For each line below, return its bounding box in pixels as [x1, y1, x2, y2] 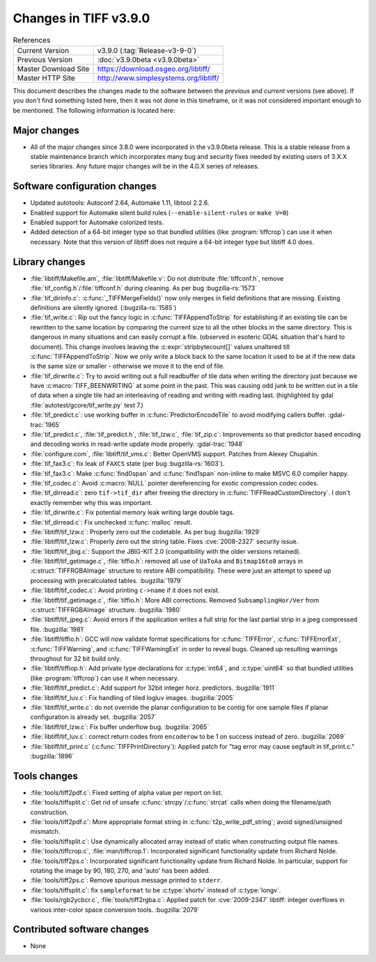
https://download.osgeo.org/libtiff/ [97, 63, 210, 73]
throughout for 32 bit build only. [30, 655, 122, 662]
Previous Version [17, 54, 73, 64]
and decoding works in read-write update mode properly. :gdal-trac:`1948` [30, 440, 245, 449]
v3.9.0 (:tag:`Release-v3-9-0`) [97, 45, 197, 55]
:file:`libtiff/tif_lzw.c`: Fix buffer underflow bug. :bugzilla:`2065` [30, 722, 210, 731]
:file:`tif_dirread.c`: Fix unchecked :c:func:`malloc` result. [30, 518, 193, 526]
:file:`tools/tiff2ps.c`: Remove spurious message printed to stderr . [30, 876, 223, 885]
